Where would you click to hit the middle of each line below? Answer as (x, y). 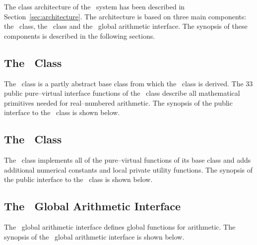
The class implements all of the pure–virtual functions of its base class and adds (128, 160)
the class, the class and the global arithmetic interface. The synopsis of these (126, 26)
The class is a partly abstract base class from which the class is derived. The (124, 83)
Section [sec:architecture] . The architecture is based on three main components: (125, 16)
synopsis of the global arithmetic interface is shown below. (94, 236)
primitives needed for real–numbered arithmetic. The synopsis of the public (118, 102)
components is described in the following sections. (80, 35)
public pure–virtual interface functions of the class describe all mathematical (122, 93)
